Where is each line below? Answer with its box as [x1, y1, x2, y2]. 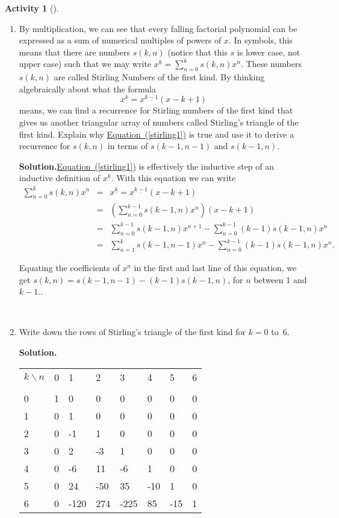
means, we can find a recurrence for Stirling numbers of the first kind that [19, 104, 293, 117]
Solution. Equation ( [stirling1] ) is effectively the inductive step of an [19, 159, 275, 172]
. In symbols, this [228, 34, 293, 46]
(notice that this [167, 45, 228, 58]
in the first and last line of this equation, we [134, 261, 297, 274]
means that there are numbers [19, 45, 130, 58]
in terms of [107, 139, 148, 152]
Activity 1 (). [5, 2, 59, 14]
